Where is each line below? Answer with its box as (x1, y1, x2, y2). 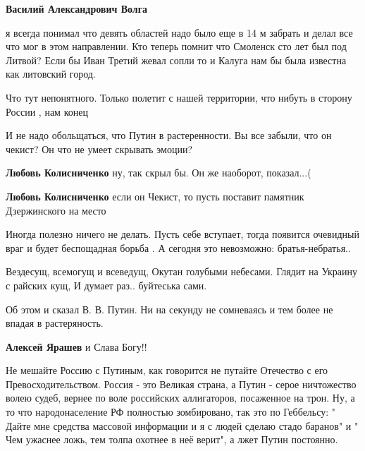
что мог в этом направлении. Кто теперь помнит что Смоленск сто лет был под (6, 39, 347, 54)
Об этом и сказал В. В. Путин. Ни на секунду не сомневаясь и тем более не (6, 301, 333, 316)
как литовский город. (6, 66, 96, 81)
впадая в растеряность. (6, 315, 104, 330)
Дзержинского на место (6, 203, 106, 217)
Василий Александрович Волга (6, 1, 148, 16)
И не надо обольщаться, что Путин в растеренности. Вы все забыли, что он (6, 128, 332, 143)
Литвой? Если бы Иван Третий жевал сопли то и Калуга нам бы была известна (6, 52, 347, 67)
